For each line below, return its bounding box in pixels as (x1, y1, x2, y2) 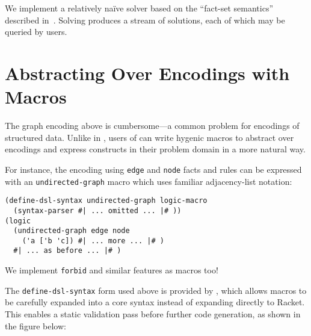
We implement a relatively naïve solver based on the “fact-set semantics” (5, 2, 274, 14)
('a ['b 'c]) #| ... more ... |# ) (22, 236, 164, 245)
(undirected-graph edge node (13, 226, 130, 235)
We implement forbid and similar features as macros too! (5, 264, 218, 276)
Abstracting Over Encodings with (5, 60, 290, 85)
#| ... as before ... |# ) (13, 246, 122, 255)
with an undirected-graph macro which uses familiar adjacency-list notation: (5, 175, 292, 187)
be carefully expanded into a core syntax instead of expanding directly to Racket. (5, 296, 305, 308)
